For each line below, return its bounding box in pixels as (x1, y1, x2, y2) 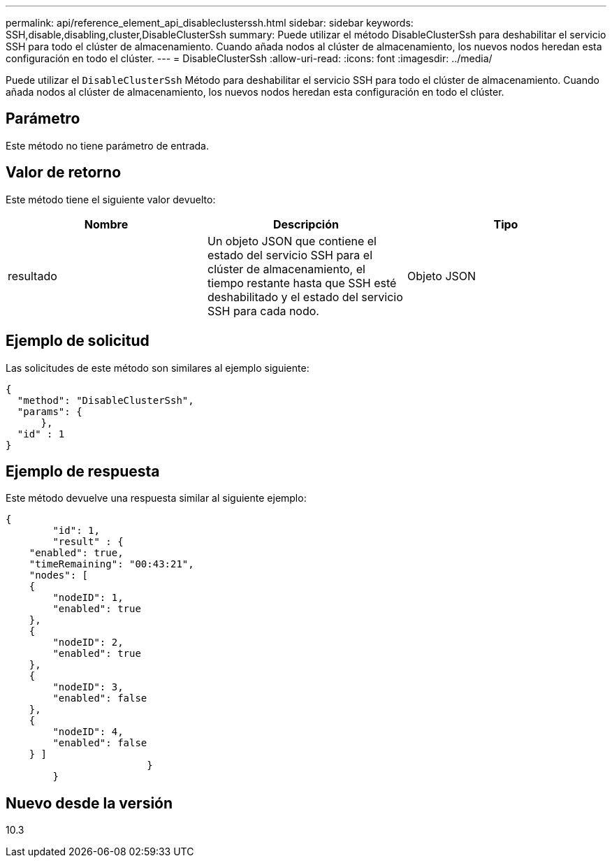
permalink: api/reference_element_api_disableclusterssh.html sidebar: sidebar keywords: (6, 17, 414, 29)
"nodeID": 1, (52, 592, 124, 604)
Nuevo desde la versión (6, 794, 173, 812)
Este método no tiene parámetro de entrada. (6, 139, 209, 152)
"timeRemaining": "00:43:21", (29, 558, 194, 570)
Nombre (84, 217, 129, 231)
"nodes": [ (29, 570, 89, 581)
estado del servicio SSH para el (207, 247, 373, 262)
